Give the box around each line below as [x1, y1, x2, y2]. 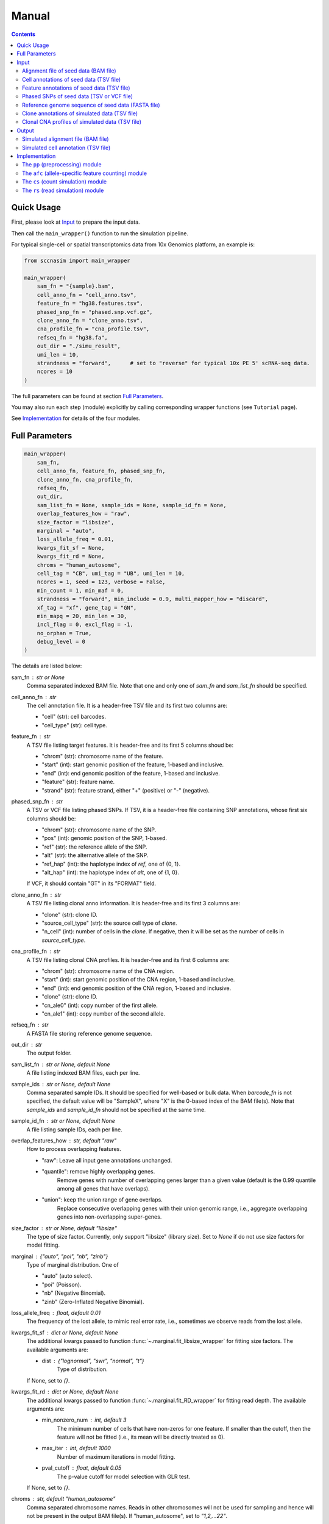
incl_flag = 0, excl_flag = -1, [37, 621, 134, 628]
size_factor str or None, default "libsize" [11, 1224, 117, 1231]
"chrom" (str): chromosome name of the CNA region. [41, 967, 175, 975]
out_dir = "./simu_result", [37, 343, 121, 350]
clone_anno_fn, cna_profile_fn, [37, 476, 134, 483]
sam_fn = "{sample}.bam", [37, 283, 115, 290]
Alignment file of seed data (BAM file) [22, 67, 116, 74]
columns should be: [26, 814, 76, 822]
